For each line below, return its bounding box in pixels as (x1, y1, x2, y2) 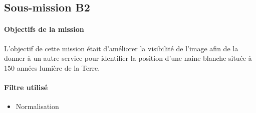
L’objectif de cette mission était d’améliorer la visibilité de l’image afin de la (4, 43, 238, 53)
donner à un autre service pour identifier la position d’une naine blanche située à (4, 53, 252, 63)
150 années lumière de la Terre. (4, 62, 100, 73)
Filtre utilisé (4, 82, 48, 92)
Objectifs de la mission (4, 24, 84, 34)
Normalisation (16, 101, 59, 112)
